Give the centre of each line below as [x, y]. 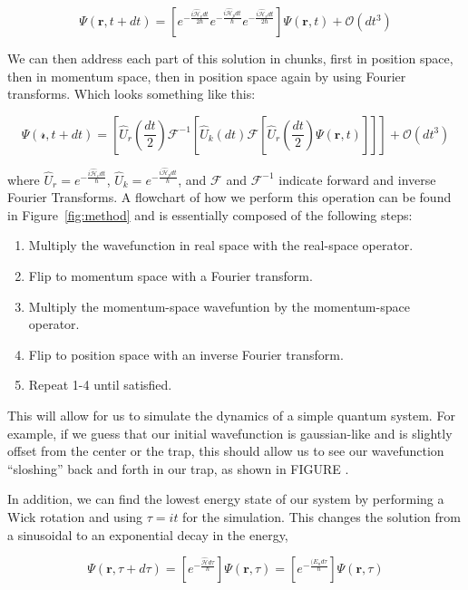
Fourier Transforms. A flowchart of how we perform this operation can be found [229, 197]
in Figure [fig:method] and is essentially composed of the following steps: [210, 214]
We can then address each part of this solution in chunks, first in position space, [230, 58]
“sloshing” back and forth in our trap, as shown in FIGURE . [178, 468]
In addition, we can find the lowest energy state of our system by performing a [226, 499]
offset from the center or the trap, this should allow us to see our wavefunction [226, 451]
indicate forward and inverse [357, 179]
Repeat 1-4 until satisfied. [100, 385]
